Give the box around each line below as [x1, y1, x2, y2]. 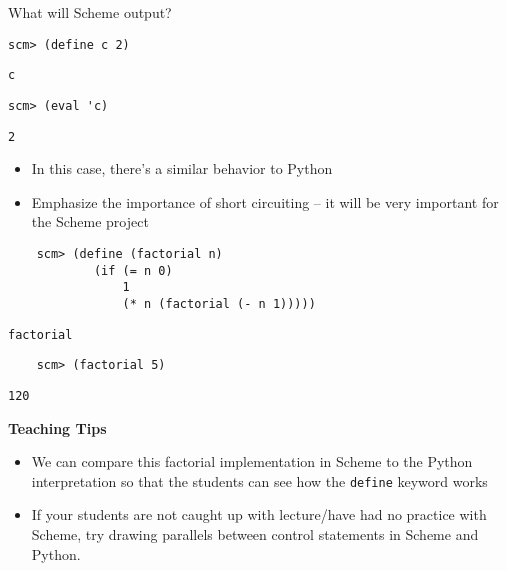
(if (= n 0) [93, 263, 173, 278]
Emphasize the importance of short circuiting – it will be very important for [31, 191, 499, 212]
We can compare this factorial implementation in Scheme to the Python [31, 451, 473, 472]
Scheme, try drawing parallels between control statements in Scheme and [31, 524, 479, 545]
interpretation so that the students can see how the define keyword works [31, 470, 488, 491]
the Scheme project [31, 211, 149, 232]
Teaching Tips [8, 417, 107, 438]
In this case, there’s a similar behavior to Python [31, 158, 333, 179]
